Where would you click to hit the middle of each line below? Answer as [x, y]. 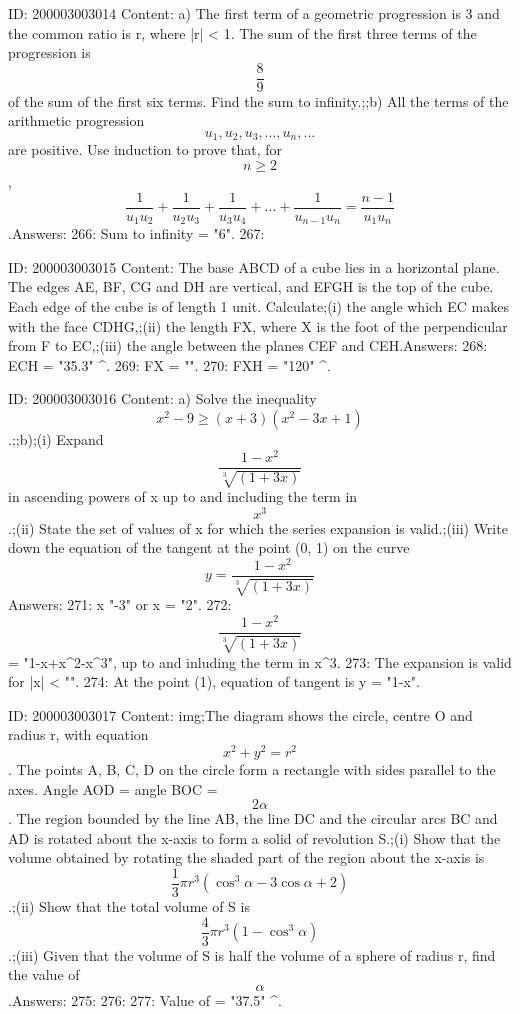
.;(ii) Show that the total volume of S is [129, 906]
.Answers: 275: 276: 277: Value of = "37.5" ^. [145, 999]
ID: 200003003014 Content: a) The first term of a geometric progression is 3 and [254, 13]
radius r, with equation [78, 734]
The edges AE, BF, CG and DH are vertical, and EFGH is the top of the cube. [251, 286]
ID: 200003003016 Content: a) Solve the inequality [162, 398]
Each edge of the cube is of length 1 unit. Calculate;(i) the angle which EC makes [259, 305]
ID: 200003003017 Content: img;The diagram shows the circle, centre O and [240, 714]
